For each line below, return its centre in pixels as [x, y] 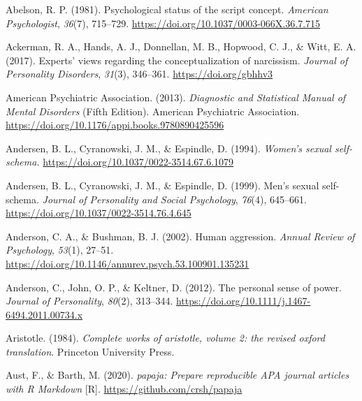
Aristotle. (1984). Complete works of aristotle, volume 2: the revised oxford [165, 338]
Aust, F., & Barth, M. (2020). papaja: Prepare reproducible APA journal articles [178, 375]
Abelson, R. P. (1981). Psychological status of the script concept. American [167, 9]
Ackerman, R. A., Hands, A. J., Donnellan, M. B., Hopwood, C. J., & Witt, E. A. [181, 46]
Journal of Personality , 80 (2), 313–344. [89, 301]
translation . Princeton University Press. [90, 351]
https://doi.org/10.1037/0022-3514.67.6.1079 [138, 162]
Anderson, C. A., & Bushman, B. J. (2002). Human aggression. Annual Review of [180, 236]
